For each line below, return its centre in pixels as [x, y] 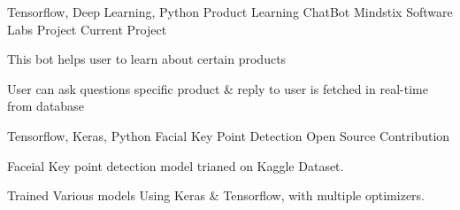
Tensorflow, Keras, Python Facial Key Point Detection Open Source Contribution [229, 135]
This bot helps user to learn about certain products [147, 59]
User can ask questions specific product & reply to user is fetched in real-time [218, 88]
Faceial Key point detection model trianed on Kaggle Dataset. [176, 165]
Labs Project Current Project [87, 29]
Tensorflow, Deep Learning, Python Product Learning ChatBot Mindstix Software [230, 12]
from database [46, 106]
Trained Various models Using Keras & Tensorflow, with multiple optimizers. [216, 195]
